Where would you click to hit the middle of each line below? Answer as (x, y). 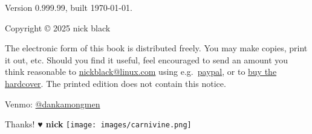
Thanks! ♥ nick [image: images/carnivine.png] (98, 124)
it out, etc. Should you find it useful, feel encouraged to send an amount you (147, 59)
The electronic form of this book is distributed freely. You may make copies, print (156, 48)
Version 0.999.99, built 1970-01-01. (69, 7)
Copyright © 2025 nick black (58, 27)
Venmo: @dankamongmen (53, 104)
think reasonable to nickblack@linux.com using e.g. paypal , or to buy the (141, 72)
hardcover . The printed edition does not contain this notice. (115, 83)
